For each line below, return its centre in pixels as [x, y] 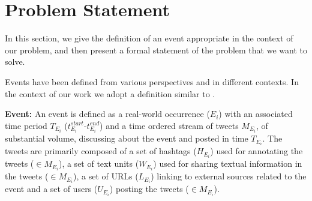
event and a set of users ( [51, 189]
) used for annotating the [256, 151]
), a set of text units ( [99, 163]
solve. [15, 61]
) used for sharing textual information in [228, 163]
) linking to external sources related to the [229, 176]
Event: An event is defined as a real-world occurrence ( [107, 114]
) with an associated [256, 114]
